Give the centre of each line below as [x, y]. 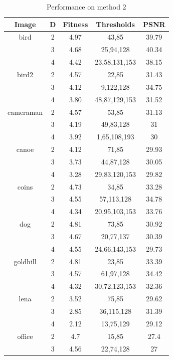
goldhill [25, 261]
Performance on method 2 [86, 7]
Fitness [75, 24]
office [25, 336]
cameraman [25, 112]
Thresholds [115, 24]
